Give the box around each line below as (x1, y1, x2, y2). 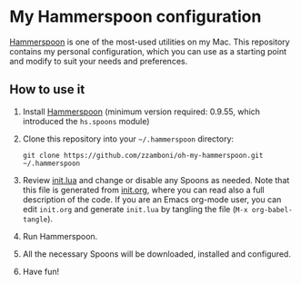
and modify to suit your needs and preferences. (9, 55, 188, 66)
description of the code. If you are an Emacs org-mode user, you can (22, 193, 282, 205)
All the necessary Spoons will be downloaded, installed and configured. (22, 248, 291, 260)
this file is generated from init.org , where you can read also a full (22, 184, 266, 195)
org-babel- (251, 205, 293, 214)
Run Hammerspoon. (22, 230, 98, 241)
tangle (22, 215, 48, 224)
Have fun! (22, 266, 60, 277)
